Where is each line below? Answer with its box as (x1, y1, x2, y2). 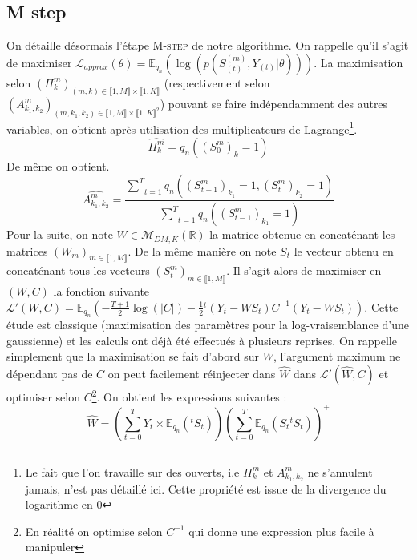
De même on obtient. (6, 157, 110, 174)
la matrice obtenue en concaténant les (209, 226, 395, 243)
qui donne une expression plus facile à (188, 522, 374, 539)
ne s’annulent (307, 463, 373, 480)
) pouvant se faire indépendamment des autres (160, 95, 388, 111)
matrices (6, 242, 48, 259)
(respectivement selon (164, 74, 270, 91)
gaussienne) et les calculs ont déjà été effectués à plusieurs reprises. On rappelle (6, 332, 397, 348)
